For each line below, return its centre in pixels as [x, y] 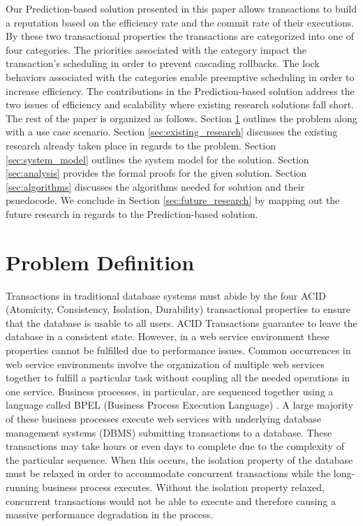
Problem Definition [100, 262]
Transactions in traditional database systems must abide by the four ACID [166, 295]
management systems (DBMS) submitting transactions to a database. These [169, 432]
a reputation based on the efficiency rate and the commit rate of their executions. [180, 22]
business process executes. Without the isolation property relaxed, [183, 487]
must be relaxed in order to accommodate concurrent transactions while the [168, 473]
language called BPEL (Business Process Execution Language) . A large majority [179, 405]
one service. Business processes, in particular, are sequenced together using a [170, 391]
